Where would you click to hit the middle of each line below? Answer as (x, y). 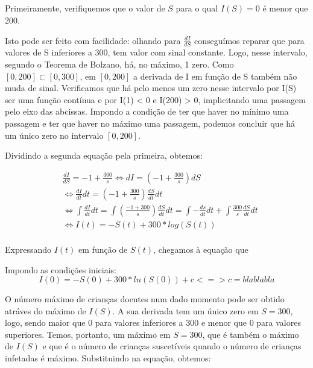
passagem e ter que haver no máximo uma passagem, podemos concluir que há (150, 123)
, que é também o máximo (251, 334)
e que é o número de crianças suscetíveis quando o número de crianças (172, 346)
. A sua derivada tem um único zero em (185, 310)
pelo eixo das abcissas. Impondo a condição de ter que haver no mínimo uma (147, 111)
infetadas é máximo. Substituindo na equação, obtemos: (108, 358)
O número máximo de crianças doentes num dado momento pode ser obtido (145, 299)
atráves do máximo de (46, 310)
